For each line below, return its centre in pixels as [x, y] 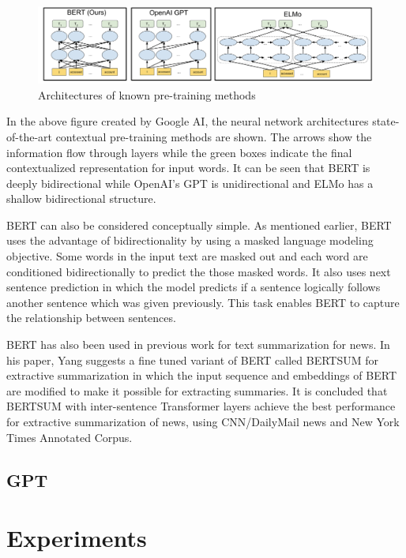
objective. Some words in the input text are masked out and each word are [187, 256]
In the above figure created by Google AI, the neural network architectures [188, 121]
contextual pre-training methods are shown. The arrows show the [214, 136]
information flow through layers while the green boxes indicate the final [179, 152]
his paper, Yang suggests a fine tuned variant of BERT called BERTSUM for [193, 360]
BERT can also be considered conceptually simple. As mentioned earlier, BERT [199, 225]
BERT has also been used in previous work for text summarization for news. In [198, 345]
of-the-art [29, 136]
